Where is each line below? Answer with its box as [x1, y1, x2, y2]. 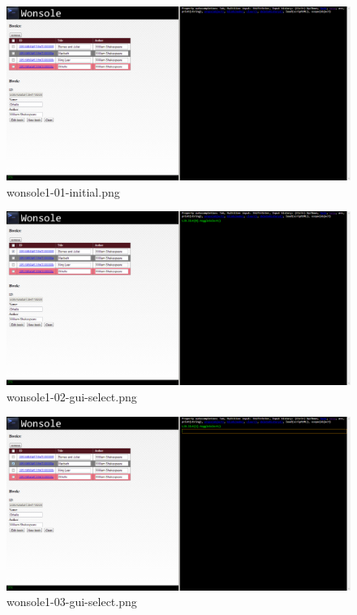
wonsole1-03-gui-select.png [6, 593, 137, 610]
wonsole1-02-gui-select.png [6, 388, 137, 405]
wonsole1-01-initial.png [6, 183, 120, 200]
